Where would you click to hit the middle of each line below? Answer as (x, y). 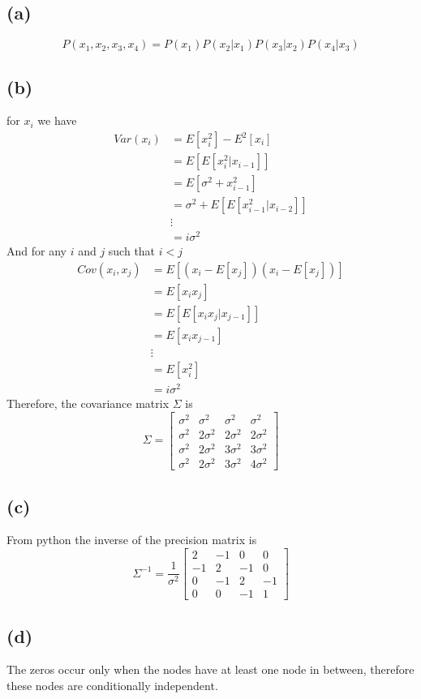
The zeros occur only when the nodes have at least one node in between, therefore (210, 669)
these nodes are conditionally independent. (112, 685)
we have (57, 120)
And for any (37, 251)
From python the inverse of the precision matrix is (132, 540)
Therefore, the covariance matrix (88, 403)
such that (132, 251)
